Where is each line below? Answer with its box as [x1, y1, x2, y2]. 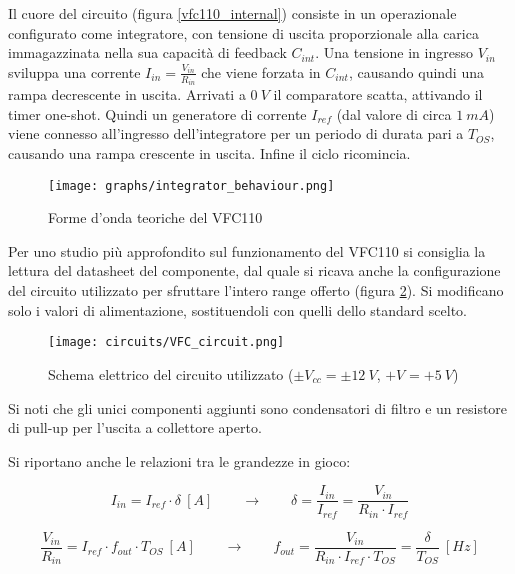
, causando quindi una [348, 61, 484, 82]
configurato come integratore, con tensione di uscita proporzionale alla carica [8, 22, 479, 43]
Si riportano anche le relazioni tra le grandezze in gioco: [8, 450, 351, 471]
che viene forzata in [201, 61, 321, 82]
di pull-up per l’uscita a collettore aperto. [8, 417, 262, 438]
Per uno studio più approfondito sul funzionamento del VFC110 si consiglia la [8, 240, 486, 261]
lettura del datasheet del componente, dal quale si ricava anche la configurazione [8, 260, 501, 281]
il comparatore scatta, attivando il [273, 84, 483, 105]
